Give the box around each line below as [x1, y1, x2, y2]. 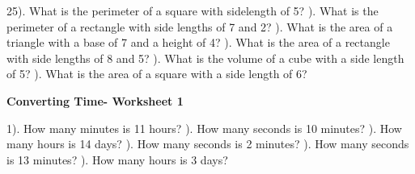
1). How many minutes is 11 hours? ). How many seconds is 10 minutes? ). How [6, 119, 402, 136]
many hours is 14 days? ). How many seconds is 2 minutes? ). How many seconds [6, 135, 409, 152]
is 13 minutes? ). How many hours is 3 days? [6, 151, 228, 168]
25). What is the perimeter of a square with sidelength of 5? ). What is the [6, 2, 379, 19]
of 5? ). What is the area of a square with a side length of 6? [6, 65, 307, 82]
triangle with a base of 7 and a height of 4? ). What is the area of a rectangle [6, 34, 390, 51]
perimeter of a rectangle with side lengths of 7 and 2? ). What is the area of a [6, 18, 393, 35]
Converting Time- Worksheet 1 [6, 92, 184, 109]
